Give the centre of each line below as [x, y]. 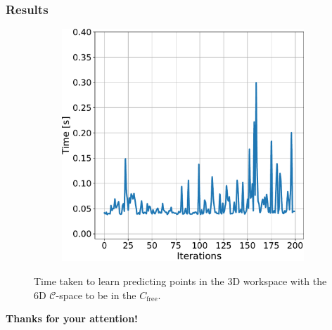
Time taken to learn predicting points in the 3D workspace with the [180, 281]
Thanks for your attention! [72, 318]
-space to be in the [96, 295]
